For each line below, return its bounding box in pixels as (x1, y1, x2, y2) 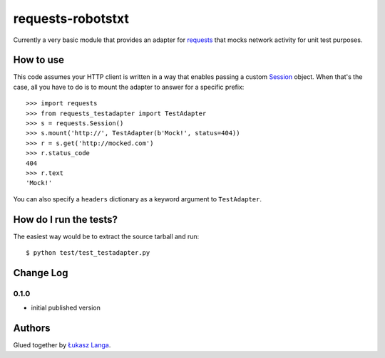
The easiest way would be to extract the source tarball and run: (13, 232, 200, 241)
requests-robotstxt (13, 11, 130, 26)
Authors (13, 322, 51, 335)
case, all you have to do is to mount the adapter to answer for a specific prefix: (13, 83, 245, 91)
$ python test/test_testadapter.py (26, 249, 150, 257)
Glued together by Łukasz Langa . (13, 341, 111, 349)
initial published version (31, 303, 101, 312)
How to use (13, 54, 64, 66)
